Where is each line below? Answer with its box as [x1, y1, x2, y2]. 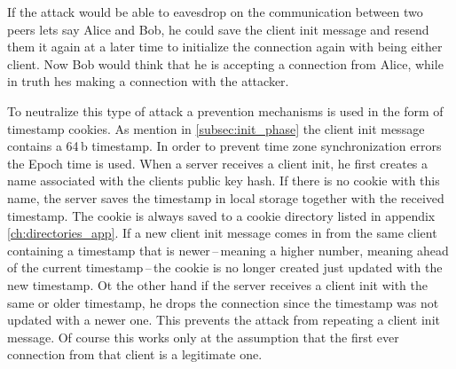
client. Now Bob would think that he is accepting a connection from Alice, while [7, 54, 444, 73]
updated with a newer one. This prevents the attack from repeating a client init [7, 310, 440, 329]
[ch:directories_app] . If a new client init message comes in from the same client [7, 224, 437, 242]
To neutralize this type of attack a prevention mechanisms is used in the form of [7, 101, 444, 120]
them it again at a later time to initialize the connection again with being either [7, 37, 443, 56]
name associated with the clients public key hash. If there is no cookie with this [7, 171, 440, 190]
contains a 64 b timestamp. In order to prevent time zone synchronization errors [7, 137, 442, 155]
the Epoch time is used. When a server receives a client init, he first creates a [7, 153, 428, 172]
